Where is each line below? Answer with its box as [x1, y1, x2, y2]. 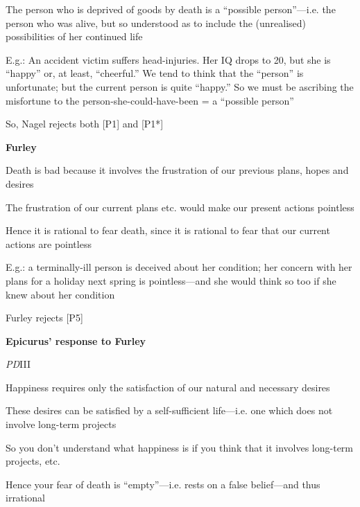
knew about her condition [6, 287, 115, 301]
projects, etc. [6, 454, 60, 468]
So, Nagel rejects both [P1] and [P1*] [6, 116, 164, 131]
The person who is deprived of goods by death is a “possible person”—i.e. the [6, 2, 336, 16]
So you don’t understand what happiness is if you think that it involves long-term [6, 440, 354, 454]
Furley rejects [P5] [6, 310, 83, 325]
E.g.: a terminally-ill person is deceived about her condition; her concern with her [6, 260, 352, 274]
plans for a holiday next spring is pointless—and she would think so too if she [6, 273, 336, 287]
